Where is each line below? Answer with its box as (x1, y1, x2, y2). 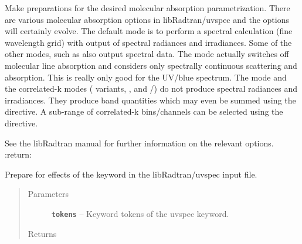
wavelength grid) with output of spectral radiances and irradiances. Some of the (5, 36, 292, 48)
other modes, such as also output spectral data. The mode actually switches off (5, 48, 289, 60)
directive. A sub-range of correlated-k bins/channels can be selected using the (5, 105, 283, 118)
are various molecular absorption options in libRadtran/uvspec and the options (5, 13, 289, 25)
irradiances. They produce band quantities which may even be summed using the (5, 93, 296, 106)
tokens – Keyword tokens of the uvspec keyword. (51, 207, 229, 219)
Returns (28, 227, 57, 239)
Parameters (28, 188, 69, 200)
